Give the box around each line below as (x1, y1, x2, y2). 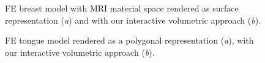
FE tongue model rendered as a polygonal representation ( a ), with (5, 34, 254, 47)
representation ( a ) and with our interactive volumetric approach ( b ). (5, 13, 261, 26)
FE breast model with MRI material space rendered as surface (5, 2, 239, 14)
